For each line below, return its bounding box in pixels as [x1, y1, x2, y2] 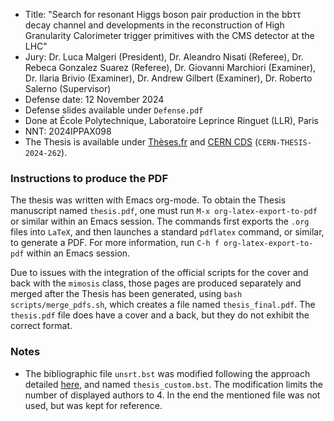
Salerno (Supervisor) [24, 83, 112, 94]
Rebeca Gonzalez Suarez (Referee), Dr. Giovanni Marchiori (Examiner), [24, 62, 317, 73]
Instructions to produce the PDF [10, 171, 169, 185]
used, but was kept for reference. [24, 399, 163, 411]
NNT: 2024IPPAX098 [24, 125, 112, 137]
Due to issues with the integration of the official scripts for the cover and [10, 267, 309, 279]
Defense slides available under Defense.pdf [24, 104, 204, 116]
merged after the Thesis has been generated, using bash [10, 288, 243, 300]
